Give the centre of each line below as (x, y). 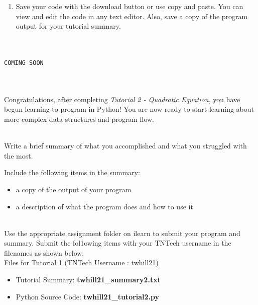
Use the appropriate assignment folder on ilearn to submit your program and (122, 233)
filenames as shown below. (44, 252)
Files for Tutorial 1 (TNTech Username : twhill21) (81, 262)
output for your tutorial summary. (68, 26)
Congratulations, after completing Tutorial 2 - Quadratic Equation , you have (122, 99)
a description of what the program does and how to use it (104, 206)
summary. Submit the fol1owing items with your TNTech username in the (118, 243)
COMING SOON (24, 63)
